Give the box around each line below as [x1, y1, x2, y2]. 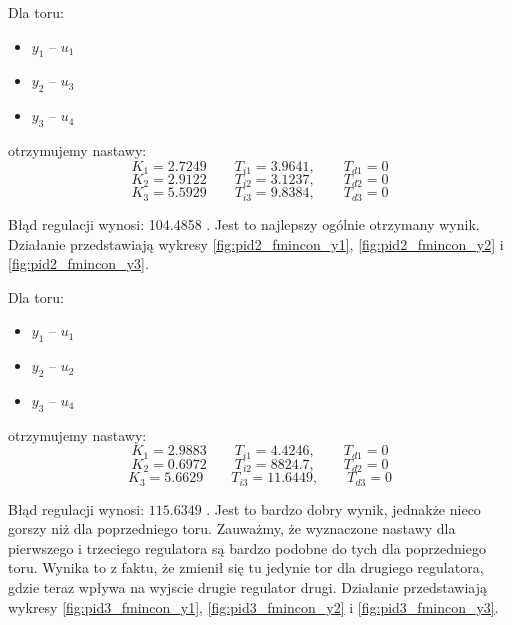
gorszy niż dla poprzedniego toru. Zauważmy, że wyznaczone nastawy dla [8, 518, 456, 539]
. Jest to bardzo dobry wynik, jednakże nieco [206, 498, 481, 519]
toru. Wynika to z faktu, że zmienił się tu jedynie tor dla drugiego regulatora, [8, 557, 484, 578]
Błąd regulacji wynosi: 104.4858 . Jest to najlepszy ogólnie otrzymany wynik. [8, 213, 480, 234]
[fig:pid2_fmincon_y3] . [8, 253, 149, 274]
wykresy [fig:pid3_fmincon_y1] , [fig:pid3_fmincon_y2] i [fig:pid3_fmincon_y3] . [8, 596, 499, 617]
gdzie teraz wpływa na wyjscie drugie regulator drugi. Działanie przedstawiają [8, 577, 487, 598]
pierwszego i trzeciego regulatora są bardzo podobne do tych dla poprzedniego [8, 537, 486, 558]
